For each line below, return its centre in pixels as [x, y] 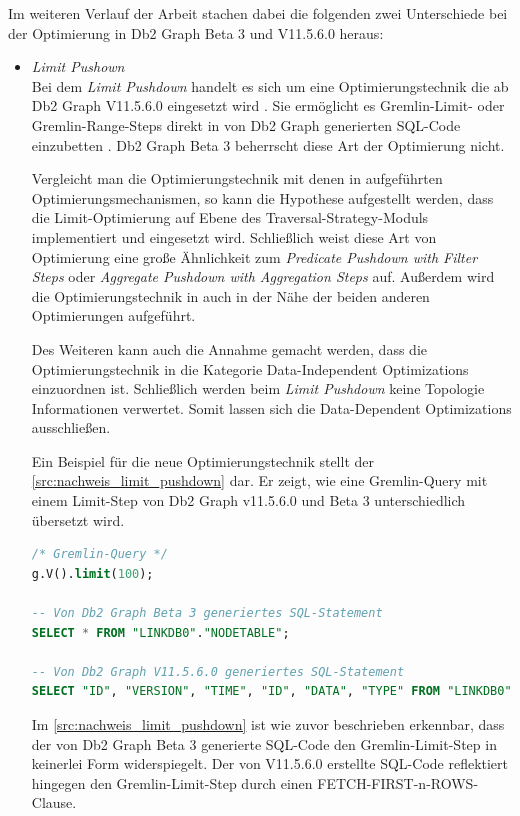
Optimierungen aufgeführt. [113, 315]
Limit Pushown [78, 66]
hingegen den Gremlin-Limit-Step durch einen [172, 782]
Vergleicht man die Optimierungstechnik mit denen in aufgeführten [237, 178]
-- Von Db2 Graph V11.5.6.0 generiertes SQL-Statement [218, 671]
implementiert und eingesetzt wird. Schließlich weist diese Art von [234, 236]
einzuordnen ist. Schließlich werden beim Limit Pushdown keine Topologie [258, 388]
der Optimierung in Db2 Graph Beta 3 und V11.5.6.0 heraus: [196, 32]
